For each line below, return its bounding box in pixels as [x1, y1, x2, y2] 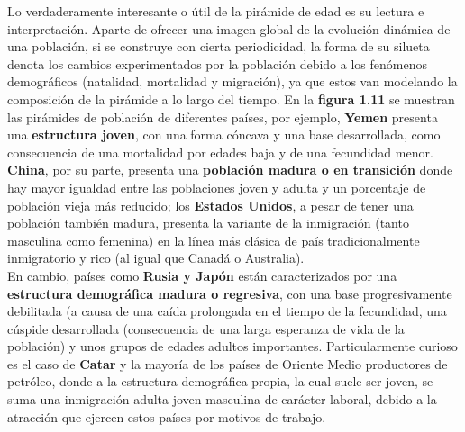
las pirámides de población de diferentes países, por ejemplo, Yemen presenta [7, 107, 438, 126]
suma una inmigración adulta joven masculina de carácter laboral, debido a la [7, 390, 437, 409]
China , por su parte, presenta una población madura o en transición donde [7, 160, 453, 179]
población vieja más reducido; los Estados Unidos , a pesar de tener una [7, 195, 414, 214]
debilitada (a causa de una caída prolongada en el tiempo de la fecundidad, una [7, 301, 447, 320]
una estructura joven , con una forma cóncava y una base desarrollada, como [7, 125, 441, 144]
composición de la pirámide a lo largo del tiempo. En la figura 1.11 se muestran [7, 89, 455, 108]
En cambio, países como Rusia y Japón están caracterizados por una [7, 265, 397, 284]
